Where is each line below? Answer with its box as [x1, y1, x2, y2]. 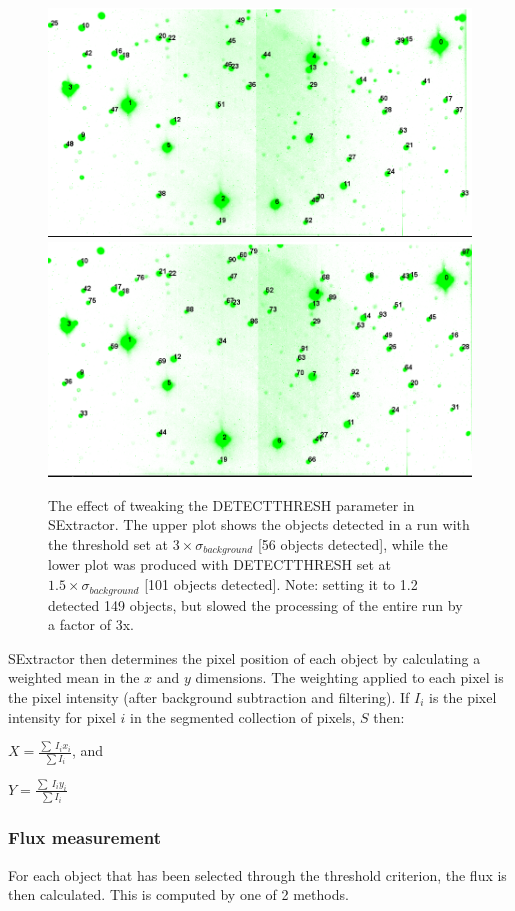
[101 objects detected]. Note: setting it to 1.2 [144, 574, 418, 595]
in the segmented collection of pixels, [130, 706, 356, 727]
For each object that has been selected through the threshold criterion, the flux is [8, 864, 507, 885]
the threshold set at [48, 534, 168, 555]
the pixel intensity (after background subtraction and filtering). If [8, 686, 410, 707]
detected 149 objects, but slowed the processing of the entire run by [48, 594, 463, 615]
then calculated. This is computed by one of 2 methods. [8, 884, 349, 905]
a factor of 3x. [48, 614, 134, 635]
